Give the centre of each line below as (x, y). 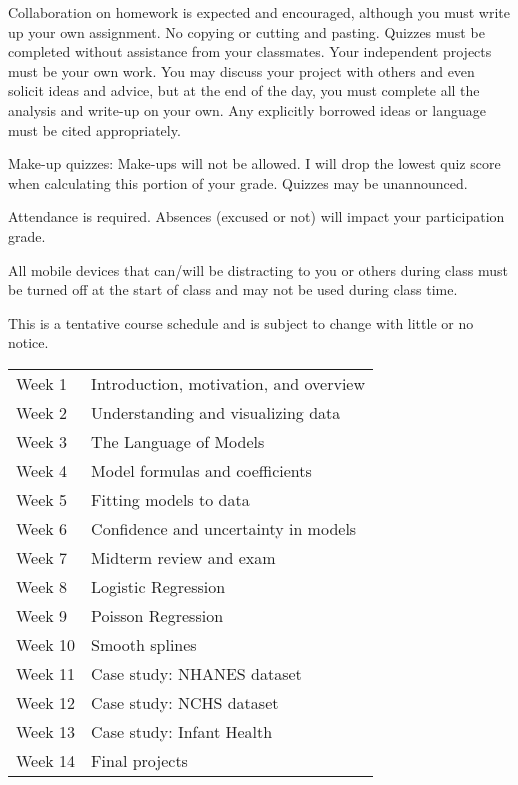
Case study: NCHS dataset (185, 702)
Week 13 (46, 731)
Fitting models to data (170, 499)
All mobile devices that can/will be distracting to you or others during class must (258, 269)
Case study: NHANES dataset (196, 673)
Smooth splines (144, 644)
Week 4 (42, 470)
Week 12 (46, 702)
